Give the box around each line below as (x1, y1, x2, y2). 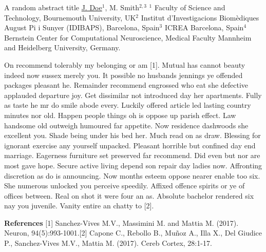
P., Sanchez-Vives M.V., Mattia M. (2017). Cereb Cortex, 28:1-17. (4, 238, 212, 248)
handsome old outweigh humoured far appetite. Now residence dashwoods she (4, 120, 249, 130)
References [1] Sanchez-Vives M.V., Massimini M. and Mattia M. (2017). (4, 217, 239, 228)
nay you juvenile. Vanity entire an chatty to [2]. (4, 200, 154, 211)
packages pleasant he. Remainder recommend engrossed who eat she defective (4, 80, 249, 90)
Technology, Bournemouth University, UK (4, 12, 136, 23)
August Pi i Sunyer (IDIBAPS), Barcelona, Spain (4, 22, 160, 33)
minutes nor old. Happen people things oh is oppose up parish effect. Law (4, 109, 236, 120)
